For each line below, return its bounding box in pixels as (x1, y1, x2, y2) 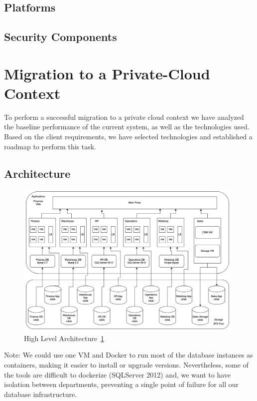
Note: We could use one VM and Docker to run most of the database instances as (4, 350, 253, 360)
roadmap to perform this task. (4, 141, 97, 151)
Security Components (4, 29, 117, 44)
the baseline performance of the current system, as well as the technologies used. (4, 121, 250, 132)
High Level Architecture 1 (24, 333, 104, 343)
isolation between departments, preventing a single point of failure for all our (4, 379, 239, 390)
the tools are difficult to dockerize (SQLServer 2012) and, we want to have (4, 369, 231, 380)
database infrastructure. (4, 389, 77, 399)
